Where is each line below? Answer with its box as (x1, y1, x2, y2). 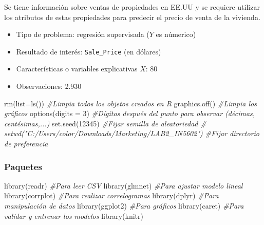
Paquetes (4, 160, 42, 173)
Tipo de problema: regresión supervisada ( (16, 29, 149, 40)
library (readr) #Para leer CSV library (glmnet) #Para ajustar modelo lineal (4, 180, 243, 191)
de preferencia (4, 138, 48, 148)
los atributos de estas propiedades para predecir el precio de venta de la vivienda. (4, 11, 260, 22)
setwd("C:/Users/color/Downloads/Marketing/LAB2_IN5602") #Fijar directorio (4, 128, 260, 139)
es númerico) (156, 29, 196, 40)
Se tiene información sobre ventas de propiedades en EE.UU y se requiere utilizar (4, 2, 260, 12)
